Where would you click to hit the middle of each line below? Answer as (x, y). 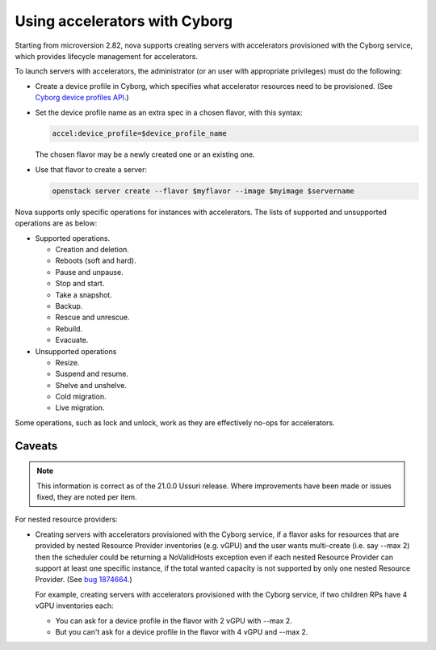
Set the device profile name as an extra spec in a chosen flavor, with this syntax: (169, 112)
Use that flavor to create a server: (91, 169)
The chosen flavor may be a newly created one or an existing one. (145, 154)
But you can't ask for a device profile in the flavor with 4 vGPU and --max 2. (182, 631)
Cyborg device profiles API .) (82, 98)
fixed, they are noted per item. (87, 497)
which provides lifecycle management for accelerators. (106, 56)
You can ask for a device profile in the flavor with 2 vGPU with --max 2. (174, 620)
